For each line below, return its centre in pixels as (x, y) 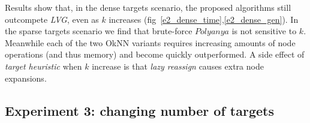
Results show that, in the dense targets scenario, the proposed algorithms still (148, 7)
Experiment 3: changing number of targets (139, 110)
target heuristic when (43, 66)
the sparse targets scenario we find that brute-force (99, 31)
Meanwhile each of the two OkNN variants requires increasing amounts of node (150, 42)
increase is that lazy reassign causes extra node (178, 66)
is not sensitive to (264, 31)
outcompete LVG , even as (52, 19)
